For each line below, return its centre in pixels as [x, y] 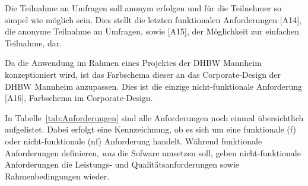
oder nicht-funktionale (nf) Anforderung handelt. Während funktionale [134, 141]
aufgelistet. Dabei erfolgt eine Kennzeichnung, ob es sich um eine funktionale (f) [150, 129]
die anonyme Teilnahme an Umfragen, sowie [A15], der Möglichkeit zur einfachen [152, 31]
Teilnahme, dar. [34, 42]
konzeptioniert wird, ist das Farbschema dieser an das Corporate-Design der [143, 74]
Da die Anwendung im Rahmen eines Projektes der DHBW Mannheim [133, 63]
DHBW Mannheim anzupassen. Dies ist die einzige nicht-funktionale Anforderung [154, 86]
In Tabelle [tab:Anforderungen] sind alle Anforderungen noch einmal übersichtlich [154, 117]
